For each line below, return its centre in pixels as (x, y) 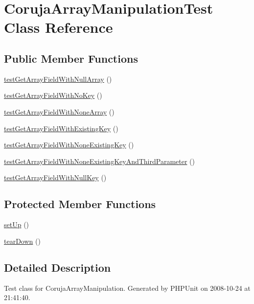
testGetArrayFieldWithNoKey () (53, 95)
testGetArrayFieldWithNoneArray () (59, 111)
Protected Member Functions (80, 204)
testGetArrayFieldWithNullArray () (58, 79)
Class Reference (58, 27)
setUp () (17, 224)
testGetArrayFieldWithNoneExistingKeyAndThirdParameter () (99, 161)
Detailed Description (58, 267)
